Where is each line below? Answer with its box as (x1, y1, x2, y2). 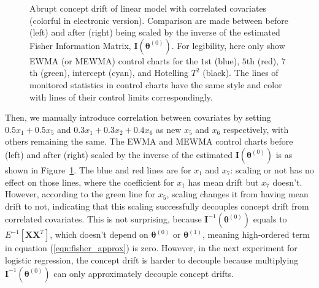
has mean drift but (188, 175, 259, 188)
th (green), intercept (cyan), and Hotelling (29, 66, 189, 79)
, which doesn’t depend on (50, 228, 148, 241)
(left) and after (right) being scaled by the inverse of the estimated (29, 26, 280, 39)
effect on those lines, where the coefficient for (5, 175, 174, 188)
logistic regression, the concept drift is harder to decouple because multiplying (5, 253, 299, 266)
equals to (253, 213, 287, 225)
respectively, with (223, 123, 289, 135)
